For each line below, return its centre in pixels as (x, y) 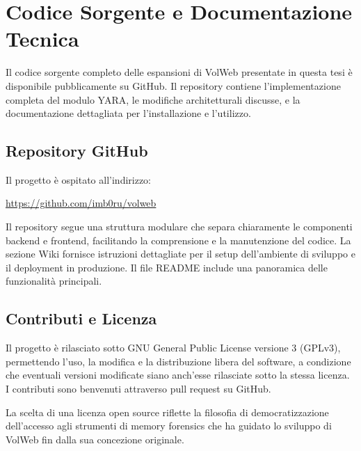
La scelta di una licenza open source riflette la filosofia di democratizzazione (167, 412)
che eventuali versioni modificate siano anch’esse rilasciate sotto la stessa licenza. (178, 375)
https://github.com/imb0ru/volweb (81, 203)
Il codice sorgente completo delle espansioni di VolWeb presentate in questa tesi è (179, 72)
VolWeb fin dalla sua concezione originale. (95, 439)
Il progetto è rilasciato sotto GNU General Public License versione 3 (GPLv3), (173, 348)
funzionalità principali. (54, 281)
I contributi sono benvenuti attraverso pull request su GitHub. (138, 389)
